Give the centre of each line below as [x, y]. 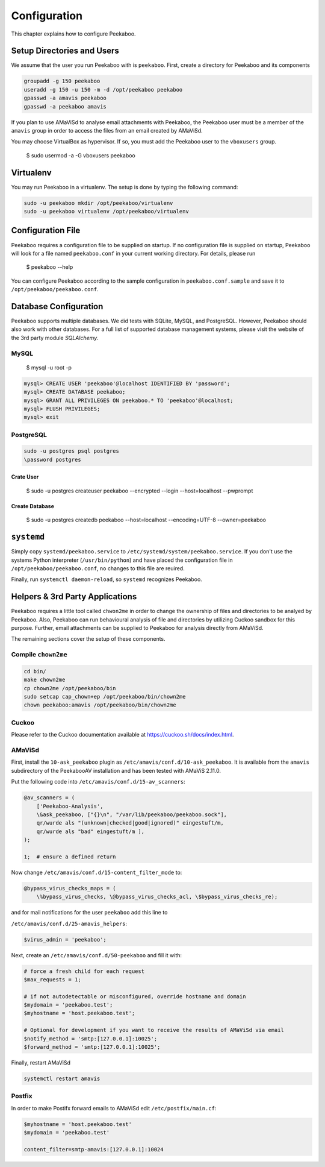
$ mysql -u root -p [49, 367]
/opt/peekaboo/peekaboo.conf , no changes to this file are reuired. [98, 568]
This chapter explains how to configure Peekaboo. [73, 34]
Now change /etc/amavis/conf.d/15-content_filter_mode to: [97, 872]
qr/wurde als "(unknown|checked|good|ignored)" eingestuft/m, [130, 823]
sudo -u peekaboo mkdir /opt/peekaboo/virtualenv [98, 203]
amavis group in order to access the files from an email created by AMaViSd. [107, 130]
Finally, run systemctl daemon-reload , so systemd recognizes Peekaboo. [107, 579]
